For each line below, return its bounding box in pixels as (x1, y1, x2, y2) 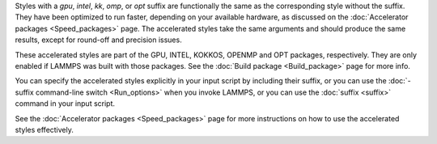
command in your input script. (15, 99, 116, 108)
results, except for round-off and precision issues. (15, 35, 182, 44)
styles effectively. (15, 125, 74, 134)
